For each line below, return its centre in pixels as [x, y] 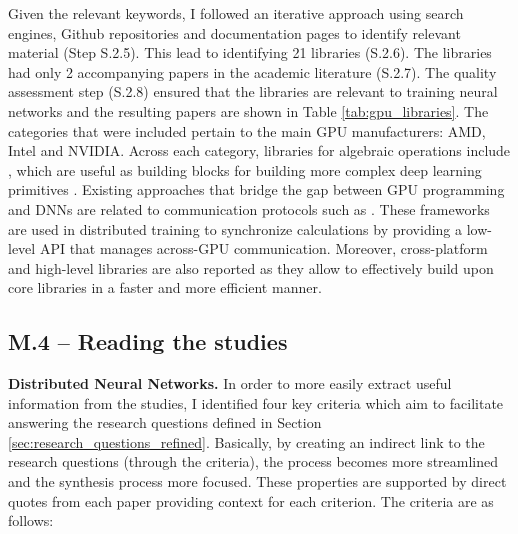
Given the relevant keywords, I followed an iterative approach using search [236, 13]
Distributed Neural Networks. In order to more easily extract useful [230, 383]
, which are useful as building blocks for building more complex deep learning [245, 169]
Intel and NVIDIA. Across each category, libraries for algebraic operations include [259, 150]
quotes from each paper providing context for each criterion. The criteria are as [251, 500]
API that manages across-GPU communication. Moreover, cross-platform [263, 248]
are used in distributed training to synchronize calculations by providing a [235, 228]
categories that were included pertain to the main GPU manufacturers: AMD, [247, 130]
